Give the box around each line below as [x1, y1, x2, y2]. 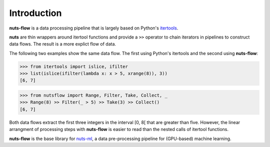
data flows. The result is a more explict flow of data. [9, 41, 116, 47]
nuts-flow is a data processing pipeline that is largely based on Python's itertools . [9, 25, 178, 31]
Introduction [9, 7, 62, 18]
